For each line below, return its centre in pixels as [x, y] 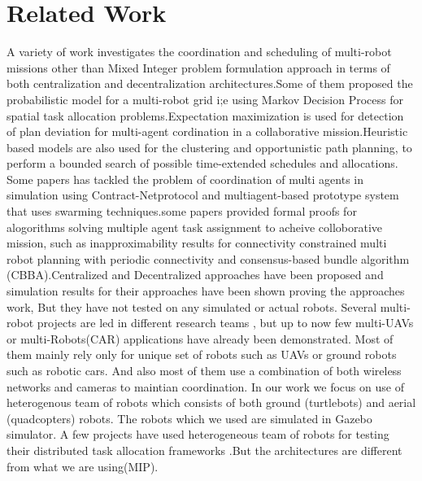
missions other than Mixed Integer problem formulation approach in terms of [198, 67]
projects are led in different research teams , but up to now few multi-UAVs [225, 323]
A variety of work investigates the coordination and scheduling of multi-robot [199, 52]
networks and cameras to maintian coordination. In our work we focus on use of [205, 386]
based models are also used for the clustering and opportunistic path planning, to [209, 147]
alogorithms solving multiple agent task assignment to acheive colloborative [195, 227]
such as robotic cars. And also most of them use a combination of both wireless [204, 370]
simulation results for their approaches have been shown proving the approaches [206, 291]
